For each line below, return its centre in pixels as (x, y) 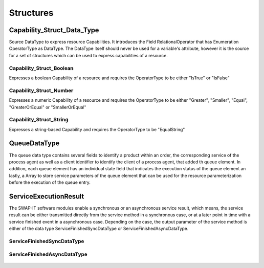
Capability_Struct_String (39, 120)
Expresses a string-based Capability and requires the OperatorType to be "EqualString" (97, 129)
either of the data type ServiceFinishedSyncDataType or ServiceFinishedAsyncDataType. (99, 229)
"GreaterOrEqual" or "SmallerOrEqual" (48, 107)
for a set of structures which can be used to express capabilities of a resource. (88, 55)
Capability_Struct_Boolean (41, 68)
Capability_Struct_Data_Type (54, 30)
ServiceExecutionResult (46, 196)
